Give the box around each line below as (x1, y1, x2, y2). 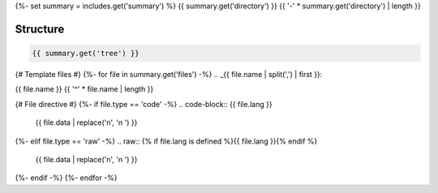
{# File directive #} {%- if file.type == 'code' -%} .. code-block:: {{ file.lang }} (15, 99, 273, 109)
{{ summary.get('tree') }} (32, 49, 140, 58)
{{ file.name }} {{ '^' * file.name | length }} (15, 84, 154, 94)
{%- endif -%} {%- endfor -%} (15, 173, 118, 182)
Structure (15, 22, 65, 36)
